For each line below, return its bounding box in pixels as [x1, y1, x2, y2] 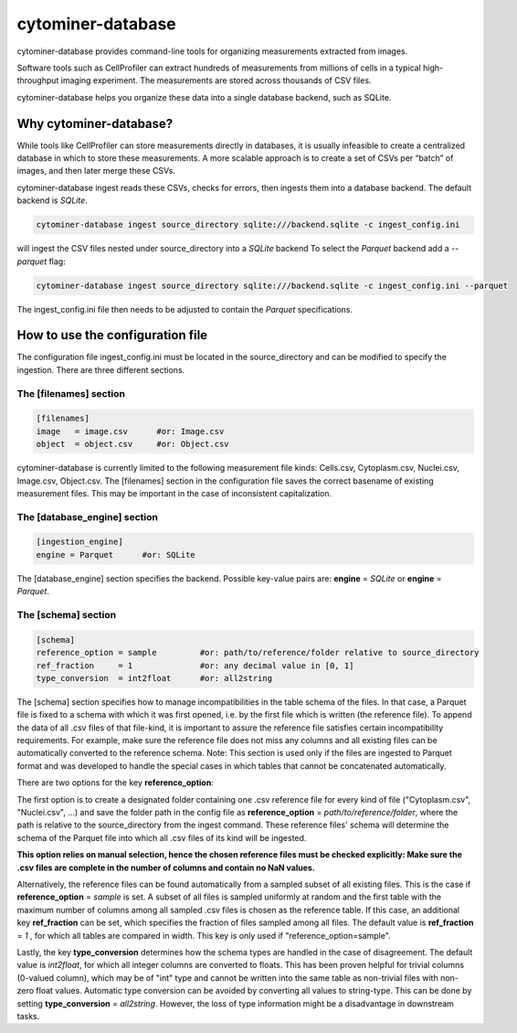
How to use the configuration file [16, 327, 208, 343]
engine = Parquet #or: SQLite [36, 549, 195, 559]
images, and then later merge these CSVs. [16, 165, 175, 176]
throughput [16, 75, 59, 86]
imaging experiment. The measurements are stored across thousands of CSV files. [60, 75, 372, 86]
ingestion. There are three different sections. [16, 364, 185, 375]
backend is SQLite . [16, 195, 89, 206]
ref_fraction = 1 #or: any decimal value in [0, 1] [36, 660, 354, 671]
